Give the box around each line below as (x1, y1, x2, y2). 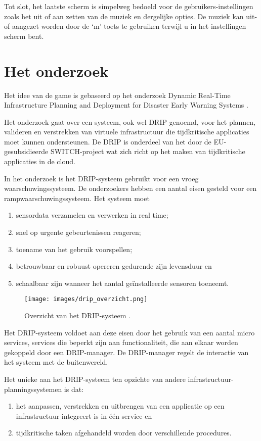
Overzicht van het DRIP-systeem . (24, 310, 130, 321)
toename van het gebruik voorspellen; (16, 243, 133, 254)
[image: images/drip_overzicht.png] (24, 296, 148, 303)
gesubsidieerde (4, 146, 49, 157)
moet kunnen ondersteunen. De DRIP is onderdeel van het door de (4, 136, 211, 146)
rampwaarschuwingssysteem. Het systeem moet (4, 192, 150, 203)
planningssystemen (4, 383, 62, 394)
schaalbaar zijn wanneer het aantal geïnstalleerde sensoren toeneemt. (16, 277, 229, 288)
